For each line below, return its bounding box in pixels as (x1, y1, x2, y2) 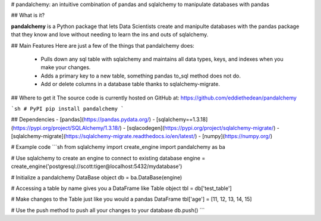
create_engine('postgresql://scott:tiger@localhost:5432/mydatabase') (11, 163, 182, 170)
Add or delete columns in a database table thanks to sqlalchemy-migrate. (40, 80, 220, 88)
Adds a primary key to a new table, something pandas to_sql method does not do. (40, 72, 241, 79)
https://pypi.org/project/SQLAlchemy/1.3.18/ (12, 124, 120, 131)
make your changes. (40, 64, 91, 71)
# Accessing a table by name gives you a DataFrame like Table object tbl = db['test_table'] (11, 185, 232, 192)
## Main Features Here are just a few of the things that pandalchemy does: (11, 42, 194, 49)
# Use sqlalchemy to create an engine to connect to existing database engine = (11, 154, 206, 161)
